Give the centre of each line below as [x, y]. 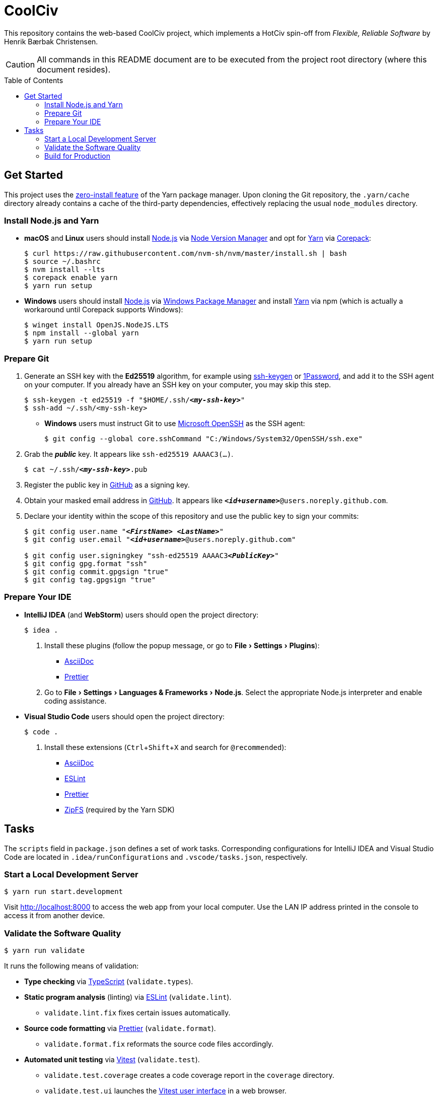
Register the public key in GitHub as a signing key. [107, 485]
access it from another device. [55, 916]
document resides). [74, 69]
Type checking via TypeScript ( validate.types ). [109, 982]
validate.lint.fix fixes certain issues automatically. [137, 1013]
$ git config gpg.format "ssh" [86, 564]
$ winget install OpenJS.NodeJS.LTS [96, 325]
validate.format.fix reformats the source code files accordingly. [159, 1044]
